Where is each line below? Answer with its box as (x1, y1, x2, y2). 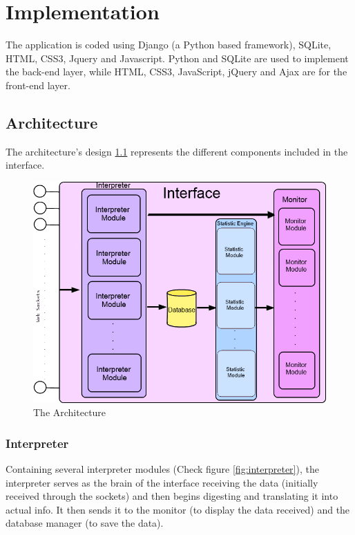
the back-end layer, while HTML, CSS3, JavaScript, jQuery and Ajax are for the (6, 64, 347, 79)
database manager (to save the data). (6, 516, 164, 530)
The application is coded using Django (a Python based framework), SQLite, (6, 37, 332, 52)
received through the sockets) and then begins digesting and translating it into (6, 489, 338, 503)
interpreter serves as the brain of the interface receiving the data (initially (6, 475, 318, 489)
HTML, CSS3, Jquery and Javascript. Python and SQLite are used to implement (6, 50, 349, 65)
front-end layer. (6, 77, 70, 92)
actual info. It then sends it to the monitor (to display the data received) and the (6, 502, 350, 516)
